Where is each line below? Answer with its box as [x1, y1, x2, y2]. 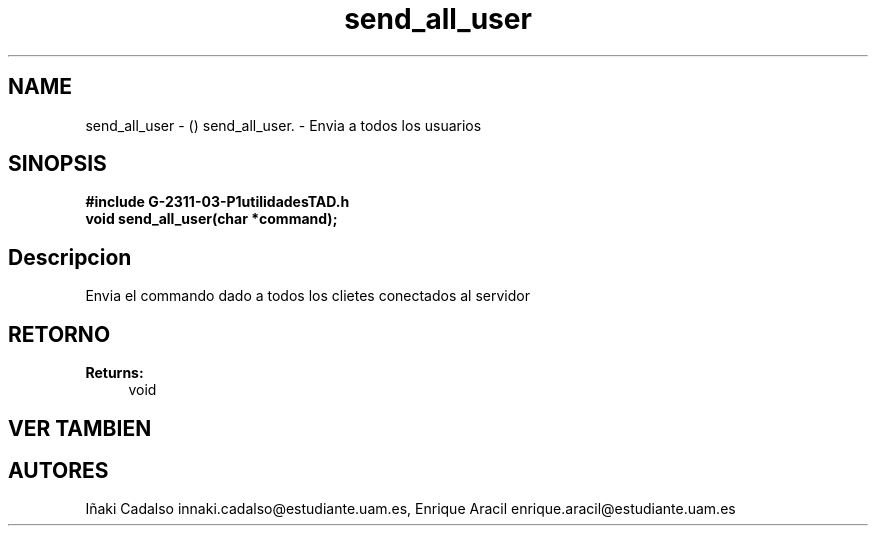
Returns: [85, 364, 144, 382]
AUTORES [8, 457, 109, 483]
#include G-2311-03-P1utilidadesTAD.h [85, 193, 350, 211]
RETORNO [8, 321, 111, 347]
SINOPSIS [8, 151, 107, 177]
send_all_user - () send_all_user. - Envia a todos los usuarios [85, 116, 482, 134]
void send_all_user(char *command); [85, 210, 338, 228]
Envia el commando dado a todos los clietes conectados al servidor [85, 287, 530, 305]
